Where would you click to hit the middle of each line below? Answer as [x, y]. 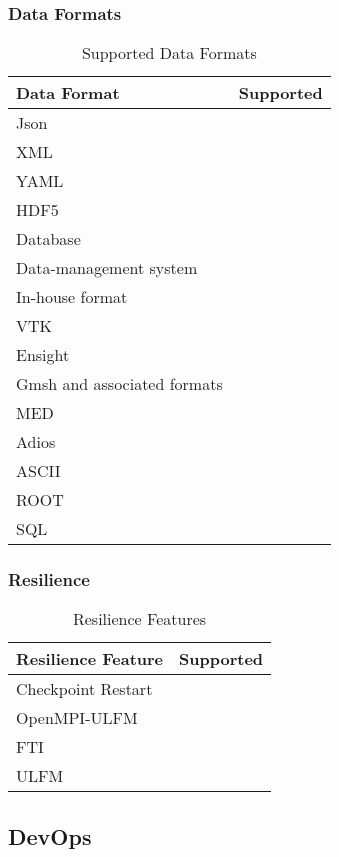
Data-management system [107, 268]
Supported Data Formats [169, 53]
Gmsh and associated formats [119, 384]
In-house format [72, 297]
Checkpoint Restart [84, 689]
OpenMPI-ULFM [77, 718]
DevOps [50, 835]
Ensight [43, 355]
